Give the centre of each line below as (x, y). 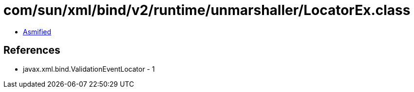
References (32, 50)
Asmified (37, 31)
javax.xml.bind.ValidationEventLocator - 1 (89, 69)
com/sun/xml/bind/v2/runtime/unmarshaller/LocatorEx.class (207, 10)
